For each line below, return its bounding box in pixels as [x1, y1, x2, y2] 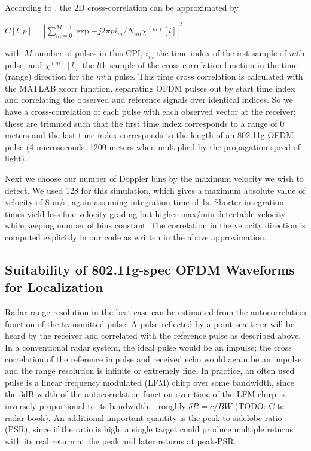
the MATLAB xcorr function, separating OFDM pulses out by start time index [5, 81, 295, 94]
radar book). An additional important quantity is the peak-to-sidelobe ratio [5, 411, 282, 423]
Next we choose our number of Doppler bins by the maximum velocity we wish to [5, 172, 304, 185]
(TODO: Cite [234, 399, 284, 412]
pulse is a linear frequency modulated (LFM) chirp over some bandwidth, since [5, 376, 294, 388]
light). [5, 152, 27, 164]
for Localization [5, 278, 103, 296]
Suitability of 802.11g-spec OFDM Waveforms [5, 260, 295, 278]
